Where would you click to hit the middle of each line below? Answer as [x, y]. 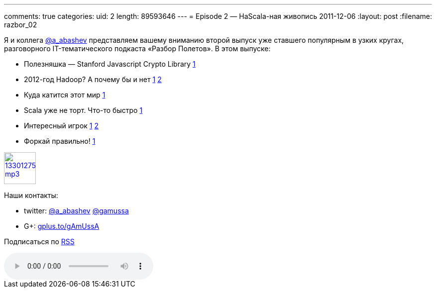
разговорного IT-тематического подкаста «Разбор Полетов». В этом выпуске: [137, 49]
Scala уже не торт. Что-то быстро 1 [83, 110]
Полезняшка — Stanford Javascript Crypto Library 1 [110, 64]
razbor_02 [21, 25]
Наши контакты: [31, 195]
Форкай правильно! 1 [60, 141]
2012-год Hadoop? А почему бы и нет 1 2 [93, 79]
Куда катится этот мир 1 [65, 95]
